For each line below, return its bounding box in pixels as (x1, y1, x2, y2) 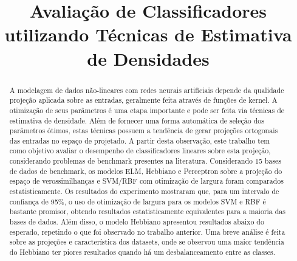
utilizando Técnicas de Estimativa (4, 22, 292, 47)
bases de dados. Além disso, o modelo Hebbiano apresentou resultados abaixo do (9, 217, 264, 227)
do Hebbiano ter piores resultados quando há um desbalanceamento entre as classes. (9, 247, 276, 257)
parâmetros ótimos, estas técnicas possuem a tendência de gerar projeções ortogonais (9, 125, 278, 136)
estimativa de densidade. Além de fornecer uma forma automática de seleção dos (9, 115, 264, 125)
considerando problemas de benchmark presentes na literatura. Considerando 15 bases (9, 156, 282, 166)
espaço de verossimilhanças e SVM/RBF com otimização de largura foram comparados (9, 176, 284, 186)
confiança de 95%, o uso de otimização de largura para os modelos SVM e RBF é (9, 196, 266, 206)
